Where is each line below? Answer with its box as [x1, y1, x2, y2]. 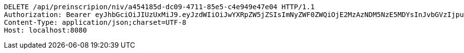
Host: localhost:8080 [4, 26, 87, 34]
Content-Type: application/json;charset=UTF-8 [4, 18, 186, 26]
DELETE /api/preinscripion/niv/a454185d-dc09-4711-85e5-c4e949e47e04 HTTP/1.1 [4, 3, 315, 11]
